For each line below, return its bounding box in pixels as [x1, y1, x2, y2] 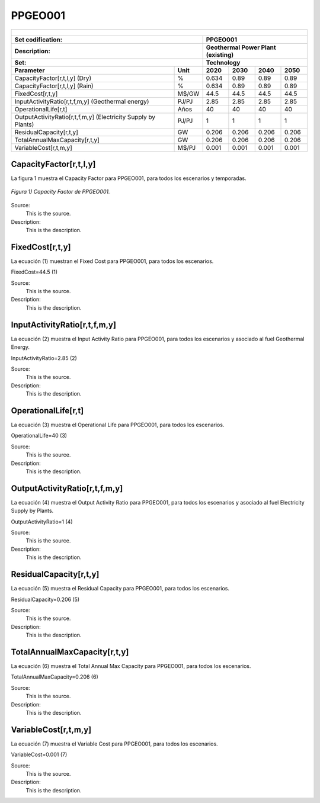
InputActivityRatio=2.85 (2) [11, 354, 77, 361]
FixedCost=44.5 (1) [11, 268, 58, 275]
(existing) [206, 50, 234, 59]
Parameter [14, 66, 45, 74]
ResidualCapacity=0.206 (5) [11, 596, 80, 603]
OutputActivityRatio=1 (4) [11, 518, 73, 525]
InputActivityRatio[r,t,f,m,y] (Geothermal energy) [14, 97, 149, 105]
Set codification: [14, 36, 63, 44]
